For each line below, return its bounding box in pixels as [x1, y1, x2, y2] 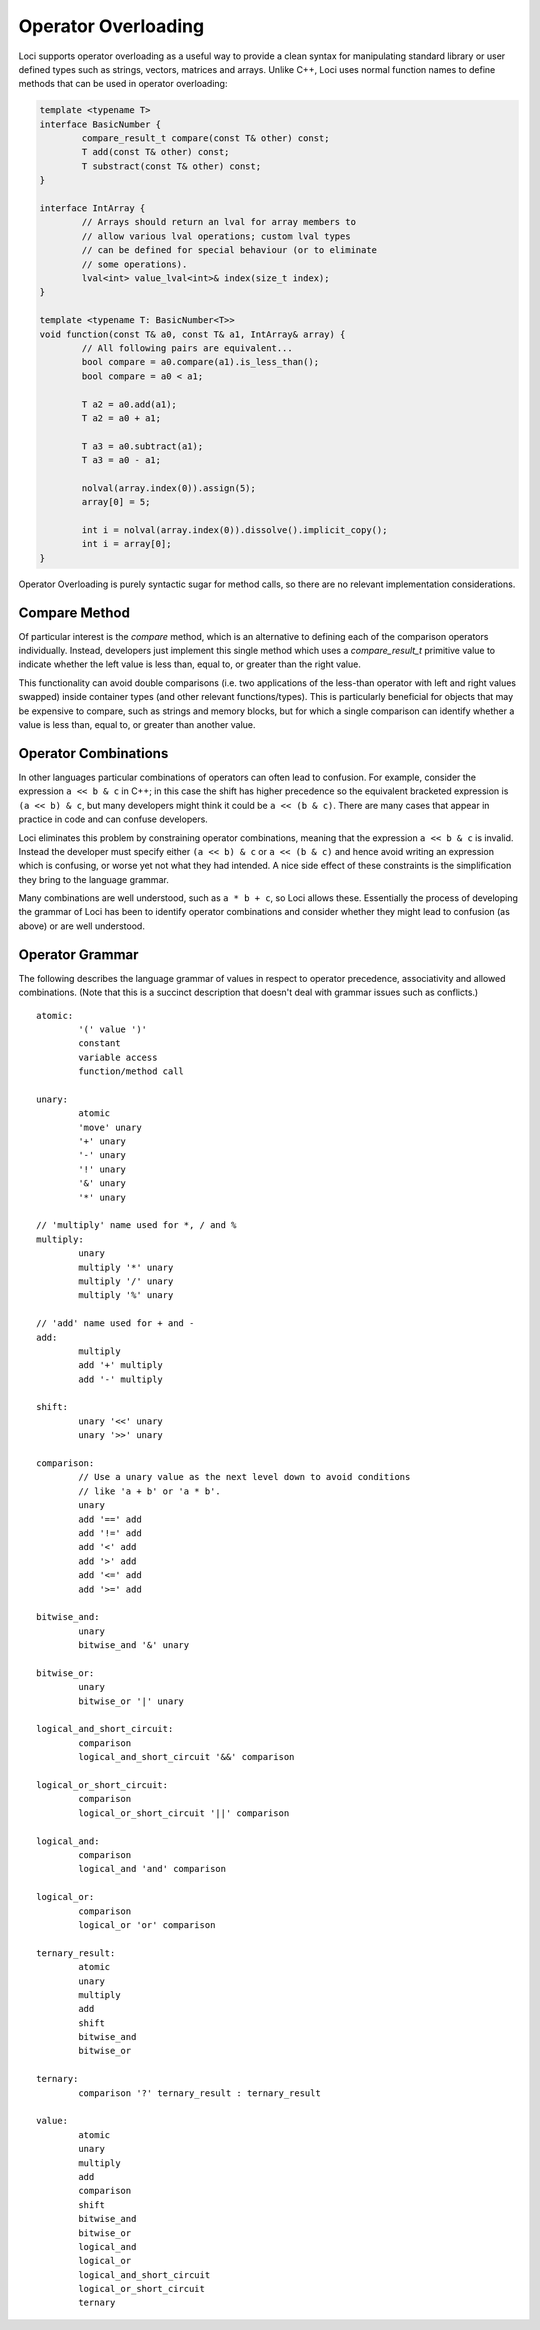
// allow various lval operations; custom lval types [81, 230, 351, 242]
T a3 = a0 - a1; [81, 455, 162, 466]
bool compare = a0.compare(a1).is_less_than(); [81, 356, 320, 368]
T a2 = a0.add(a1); [81, 398, 177, 410]
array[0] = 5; [81, 496, 151, 508]
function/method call [78, 1066, 185, 1077]
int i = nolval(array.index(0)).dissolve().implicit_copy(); [81, 525, 388, 536]
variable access [78, 1051, 158, 1063]
